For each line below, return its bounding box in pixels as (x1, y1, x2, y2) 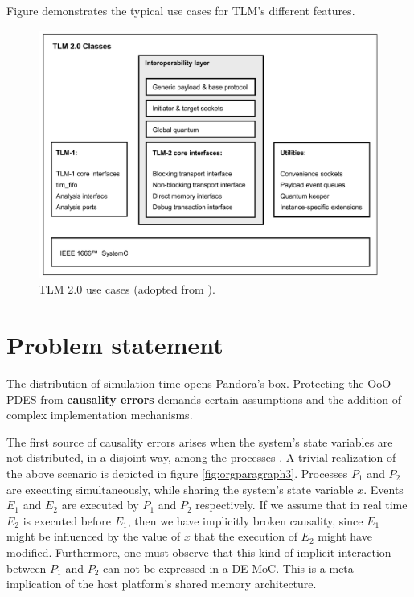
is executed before (23, 512, 112, 529)
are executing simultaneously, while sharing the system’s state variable (6, 480, 354, 497)
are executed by (61, 496, 139, 513)
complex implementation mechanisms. (6, 406, 193, 423)
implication (6, 575, 62, 592)
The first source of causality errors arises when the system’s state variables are (6, 433, 393, 450)
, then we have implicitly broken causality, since (127, 512, 363, 529)
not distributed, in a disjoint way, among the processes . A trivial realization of (6, 449, 396, 466)
